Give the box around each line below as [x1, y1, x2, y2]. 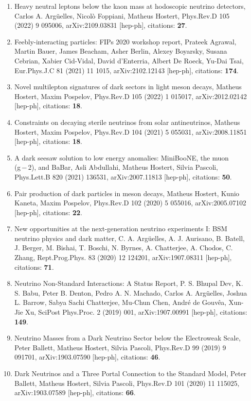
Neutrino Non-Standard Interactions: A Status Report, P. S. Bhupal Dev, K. [14, 278, 243, 288]
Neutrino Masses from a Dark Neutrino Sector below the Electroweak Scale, [14, 333, 241, 343]
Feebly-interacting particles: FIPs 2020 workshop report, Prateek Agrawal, [14, 36, 236, 46]
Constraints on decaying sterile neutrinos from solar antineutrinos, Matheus [14, 117, 240, 127]
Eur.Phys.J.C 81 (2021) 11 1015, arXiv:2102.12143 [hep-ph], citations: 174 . [14, 65, 239, 75]
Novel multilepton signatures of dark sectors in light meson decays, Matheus [14, 81, 242, 92]
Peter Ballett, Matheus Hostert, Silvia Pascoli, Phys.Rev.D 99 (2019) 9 [14, 342, 226, 352]
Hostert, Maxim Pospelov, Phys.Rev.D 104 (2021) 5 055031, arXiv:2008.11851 [14, 126, 247, 137]
